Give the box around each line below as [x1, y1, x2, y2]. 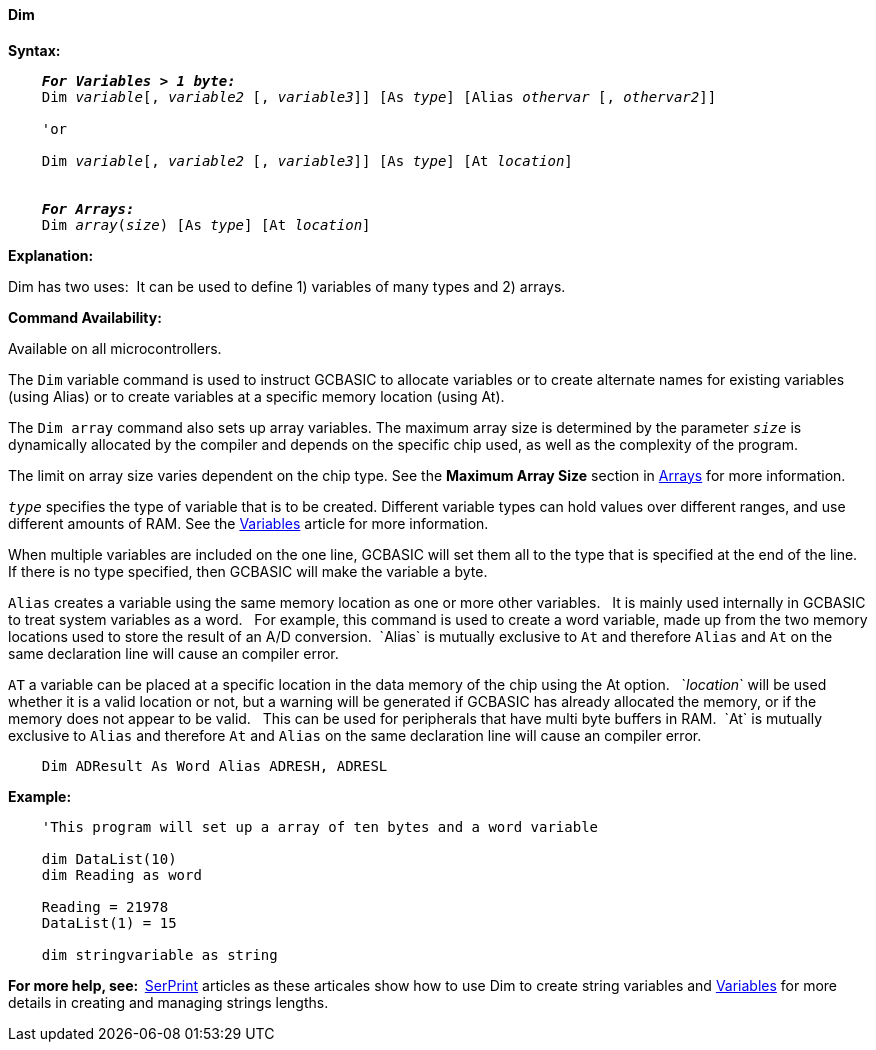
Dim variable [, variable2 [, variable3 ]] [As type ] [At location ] [41, 152, 573, 169]
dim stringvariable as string [41, 946, 278, 963]
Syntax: [8, 41, 61, 59]
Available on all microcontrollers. [8, 339, 222, 357]
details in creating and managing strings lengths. [8, 993, 329, 1011]
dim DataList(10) [41, 850, 177, 867]
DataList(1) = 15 [41, 914, 177, 931]
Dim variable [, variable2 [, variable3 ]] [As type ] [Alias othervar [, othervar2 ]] [41, 88, 717, 105]
